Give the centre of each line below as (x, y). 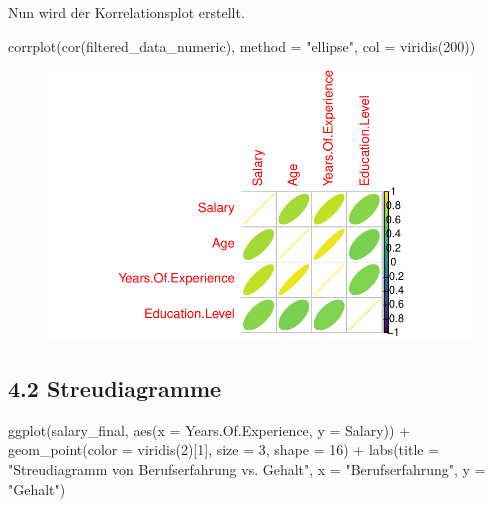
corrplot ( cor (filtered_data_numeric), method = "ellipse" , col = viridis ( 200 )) (242, 45)
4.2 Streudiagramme (115, 387)
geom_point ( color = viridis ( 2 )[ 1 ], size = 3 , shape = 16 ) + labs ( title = (224, 449)
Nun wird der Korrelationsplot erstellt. (126, 12)
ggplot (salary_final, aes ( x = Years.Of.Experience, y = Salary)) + (209, 429)
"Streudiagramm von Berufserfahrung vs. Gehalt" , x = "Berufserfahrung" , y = (247, 468)
